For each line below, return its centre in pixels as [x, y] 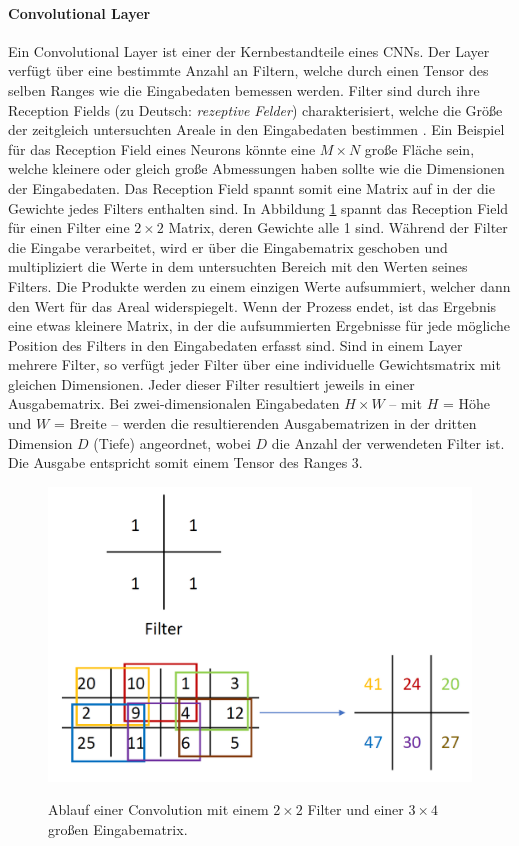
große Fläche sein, [419, 148]
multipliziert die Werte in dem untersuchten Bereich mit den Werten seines [238, 266]
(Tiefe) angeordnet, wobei [172, 442]
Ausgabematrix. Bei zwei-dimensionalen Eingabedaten [174, 403]
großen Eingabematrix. [118, 828]
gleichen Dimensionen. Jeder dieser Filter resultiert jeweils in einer [211, 383]
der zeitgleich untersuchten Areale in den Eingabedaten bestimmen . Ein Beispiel [256, 129]
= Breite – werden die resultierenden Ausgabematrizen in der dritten [265, 423]
